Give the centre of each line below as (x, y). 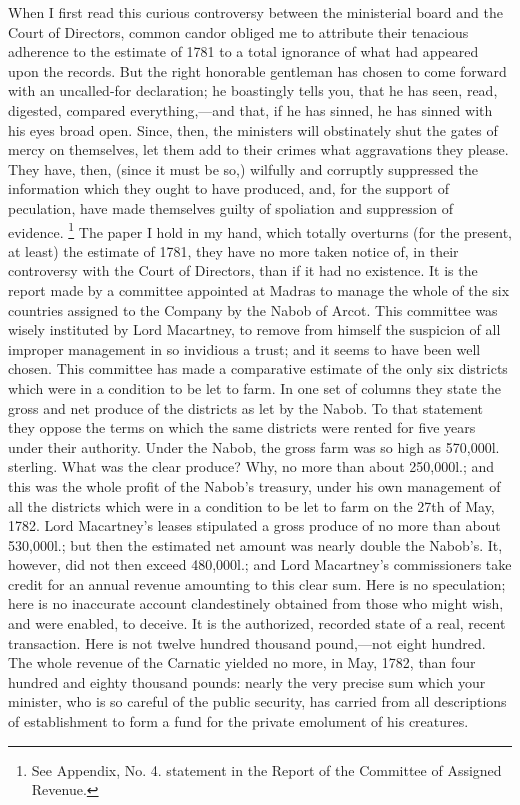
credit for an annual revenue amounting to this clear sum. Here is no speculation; (257, 583)
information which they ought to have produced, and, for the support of (228, 188)
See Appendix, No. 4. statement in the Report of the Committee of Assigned (266, 769)
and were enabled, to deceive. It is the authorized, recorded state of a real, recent (257, 623)
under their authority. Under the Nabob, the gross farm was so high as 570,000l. (254, 446)
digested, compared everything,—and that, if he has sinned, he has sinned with (250, 109)
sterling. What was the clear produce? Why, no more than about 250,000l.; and (251, 466)
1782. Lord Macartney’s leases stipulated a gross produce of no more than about (254, 525)
